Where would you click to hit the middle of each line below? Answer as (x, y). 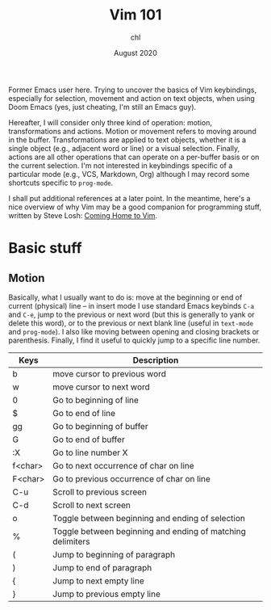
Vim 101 (135, 15)
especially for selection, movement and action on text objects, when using (132, 98)
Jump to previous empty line (106, 594)
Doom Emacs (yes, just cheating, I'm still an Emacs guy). (102, 107)
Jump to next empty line (98, 581)
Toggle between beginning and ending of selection (149, 518)
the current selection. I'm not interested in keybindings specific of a (121, 165)
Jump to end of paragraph (102, 567)
